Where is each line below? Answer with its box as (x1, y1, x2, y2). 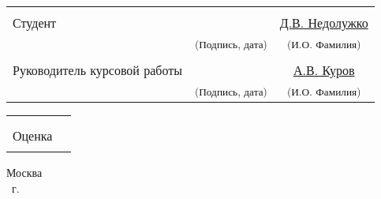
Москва (6, 164, 43, 180)
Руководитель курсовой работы (13, 61, 183, 79)
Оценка (13, 126, 53, 145)
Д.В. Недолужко (279, 13, 368, 32)
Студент (13, 13, 57, 32)
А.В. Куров (293, 61, 355, 79)
